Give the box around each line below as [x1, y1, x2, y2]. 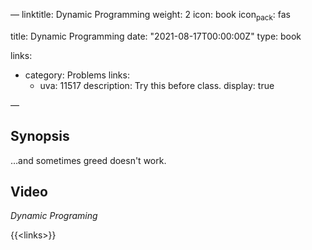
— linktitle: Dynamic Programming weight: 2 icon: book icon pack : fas [10, 9, 292, 23]
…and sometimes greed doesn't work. [10, 154, 167, 166]
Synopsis [10, 128, 70, 145]
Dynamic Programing [10, 210, 98, 222]
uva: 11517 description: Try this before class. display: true [39, 79, 275, 91]
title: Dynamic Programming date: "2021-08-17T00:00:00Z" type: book [10, 30, 302, 42]
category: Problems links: [24, 69, 130, 81]
